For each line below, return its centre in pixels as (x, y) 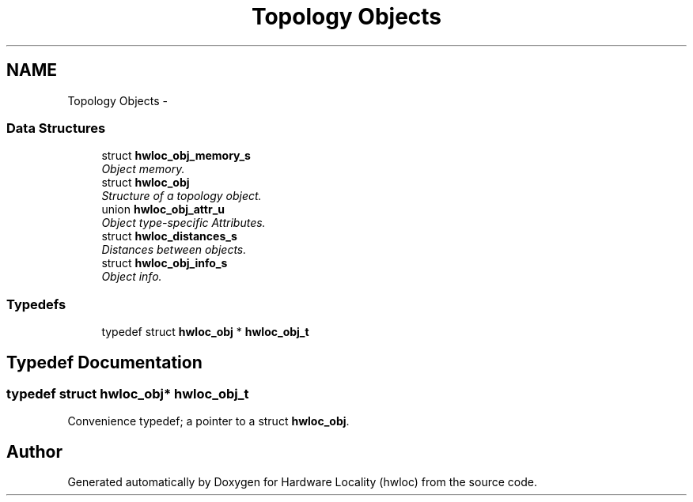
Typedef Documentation (104, 362)
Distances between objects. (174, 250)
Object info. (132, 277)
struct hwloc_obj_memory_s (176, 156)
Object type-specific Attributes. (184, 223)
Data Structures (56, 128)
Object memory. (143, 169)
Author (34, 451)
